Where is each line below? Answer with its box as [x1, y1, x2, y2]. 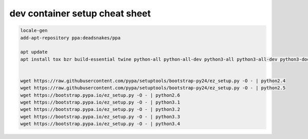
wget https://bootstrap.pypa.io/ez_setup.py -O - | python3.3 [20, 113, 180, 120]
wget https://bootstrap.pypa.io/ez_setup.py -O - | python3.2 [20, 107, 180, 112]
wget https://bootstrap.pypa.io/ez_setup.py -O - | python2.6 [20, 92, 180, 98]
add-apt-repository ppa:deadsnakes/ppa [20, 35, 121, 41]
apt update [20, 49, 48, 55]
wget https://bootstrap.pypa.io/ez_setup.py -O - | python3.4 [20, 121, 180, 127]
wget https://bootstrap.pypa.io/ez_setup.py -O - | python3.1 [20, 100, 180, 105]
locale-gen [20, 28, 48, 33]
